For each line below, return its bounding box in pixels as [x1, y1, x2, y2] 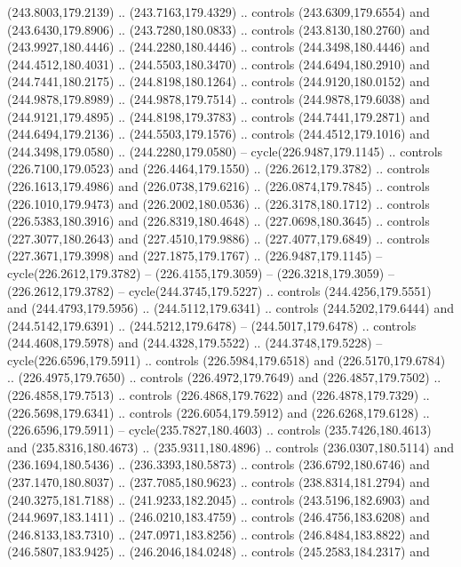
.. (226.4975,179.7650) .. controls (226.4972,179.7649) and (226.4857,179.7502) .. [7, 368, 441, 387]
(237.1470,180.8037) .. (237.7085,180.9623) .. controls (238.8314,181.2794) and [7, 473, 430, 491]
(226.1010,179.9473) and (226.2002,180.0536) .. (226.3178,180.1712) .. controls [7, 194, 430, 212]
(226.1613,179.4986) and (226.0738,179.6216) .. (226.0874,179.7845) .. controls [7, 176, 430, 195]
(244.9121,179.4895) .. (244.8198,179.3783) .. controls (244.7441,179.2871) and [7, 107, 430, 125]
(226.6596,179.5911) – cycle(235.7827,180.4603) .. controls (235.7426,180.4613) [7, 420, 432, 439]
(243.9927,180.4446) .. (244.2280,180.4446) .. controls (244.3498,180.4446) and [7, 37, 430, 56]
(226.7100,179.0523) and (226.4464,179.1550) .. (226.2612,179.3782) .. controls [7, 159, 430, 178]
